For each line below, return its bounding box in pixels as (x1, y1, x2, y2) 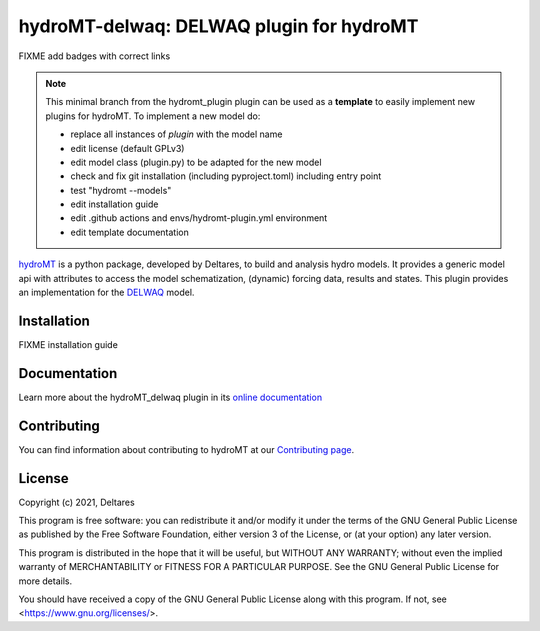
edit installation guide (70, 198, 159, 210)
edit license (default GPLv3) (70, 142, 185, 154)
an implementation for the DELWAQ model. (18, 286, 195, 299)
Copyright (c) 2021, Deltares (18, 496, 135, 508)
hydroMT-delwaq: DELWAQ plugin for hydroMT (18, 15, 419, 37)
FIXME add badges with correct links (18, 50, 171, 62)
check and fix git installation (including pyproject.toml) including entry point (70, 170, 382, 182)
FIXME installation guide (18, 338, 119, 350)
